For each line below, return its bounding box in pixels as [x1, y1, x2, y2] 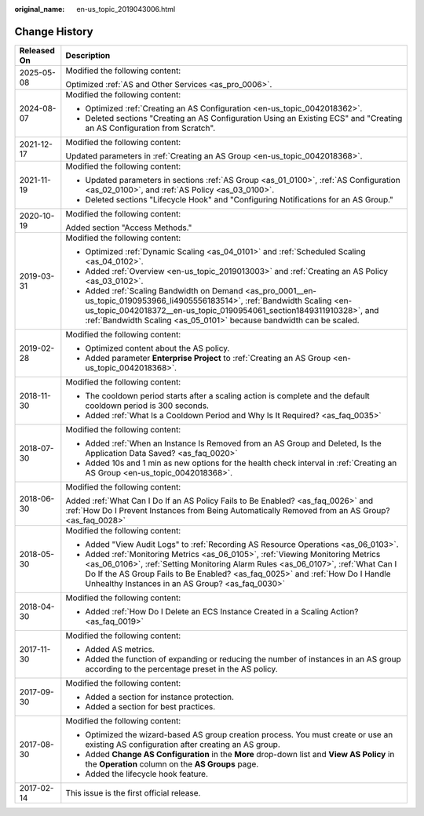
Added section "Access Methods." [65, 222, 192, 233]
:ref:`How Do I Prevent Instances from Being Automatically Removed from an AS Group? [65, 505, 390, 515]
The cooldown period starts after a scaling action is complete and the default [85, 390, 371, 401]
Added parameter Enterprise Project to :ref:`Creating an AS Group [85, 352, 331, 363]
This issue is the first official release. [65, 787, 201, 798]
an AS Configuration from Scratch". [85, 122, 216, 133]
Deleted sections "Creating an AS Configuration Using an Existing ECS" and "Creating [85, 112, 403, 123]
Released [19, 45, 55, 56]
